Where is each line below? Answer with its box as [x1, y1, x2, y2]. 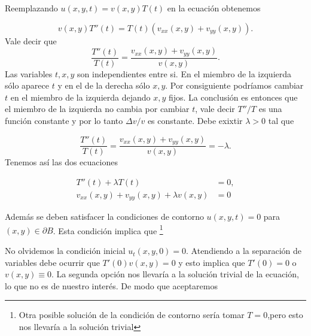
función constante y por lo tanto [5, 114, 123, 127]
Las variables [5, 67, 53, 80]
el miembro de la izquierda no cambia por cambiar [5, 102, 190, 115]
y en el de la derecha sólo [57, 79, 150, 92]
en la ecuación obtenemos [167, 2, 261, 14]
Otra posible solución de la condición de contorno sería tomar [19, 308, 245, 321]
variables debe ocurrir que [5, 256, 100, 268]
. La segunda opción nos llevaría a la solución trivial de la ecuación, [51, 268, 299, 280]
